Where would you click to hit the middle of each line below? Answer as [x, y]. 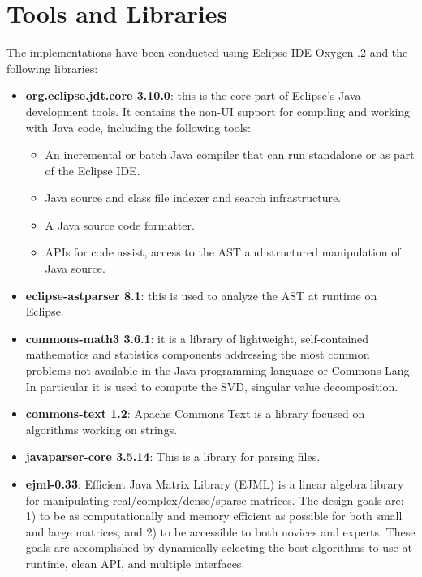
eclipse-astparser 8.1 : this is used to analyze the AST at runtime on [201, 295]
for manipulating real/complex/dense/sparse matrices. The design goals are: [215, 499]
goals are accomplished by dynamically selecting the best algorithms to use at [219, 547]
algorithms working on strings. [101, 429]
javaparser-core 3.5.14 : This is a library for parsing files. [173, 456]
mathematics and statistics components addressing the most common [198, 354]
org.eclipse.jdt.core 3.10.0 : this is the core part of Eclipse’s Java [193, 95]
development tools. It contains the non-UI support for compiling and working [218, 111]
